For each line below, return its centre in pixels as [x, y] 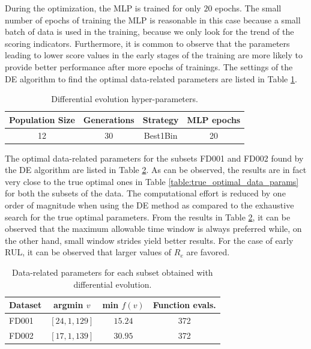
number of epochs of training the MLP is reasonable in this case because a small [153, 20]
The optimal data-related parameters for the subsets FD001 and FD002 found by [154, 158]
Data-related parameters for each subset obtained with [113, 272]
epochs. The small [248, 8]
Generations [109, 119]
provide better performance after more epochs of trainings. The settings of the [149, 66]
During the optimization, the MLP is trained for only [103, 8]
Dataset [26, 305]
